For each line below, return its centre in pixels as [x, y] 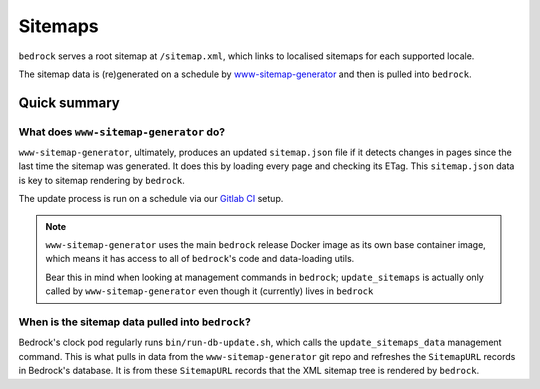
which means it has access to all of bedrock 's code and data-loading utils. [200, 259]
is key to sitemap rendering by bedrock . [101, 180]
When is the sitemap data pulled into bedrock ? [135, 322]
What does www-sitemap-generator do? [121, 132]
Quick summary [69, 102]
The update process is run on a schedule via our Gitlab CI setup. [151, 199]
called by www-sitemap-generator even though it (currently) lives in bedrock [209, 291]
